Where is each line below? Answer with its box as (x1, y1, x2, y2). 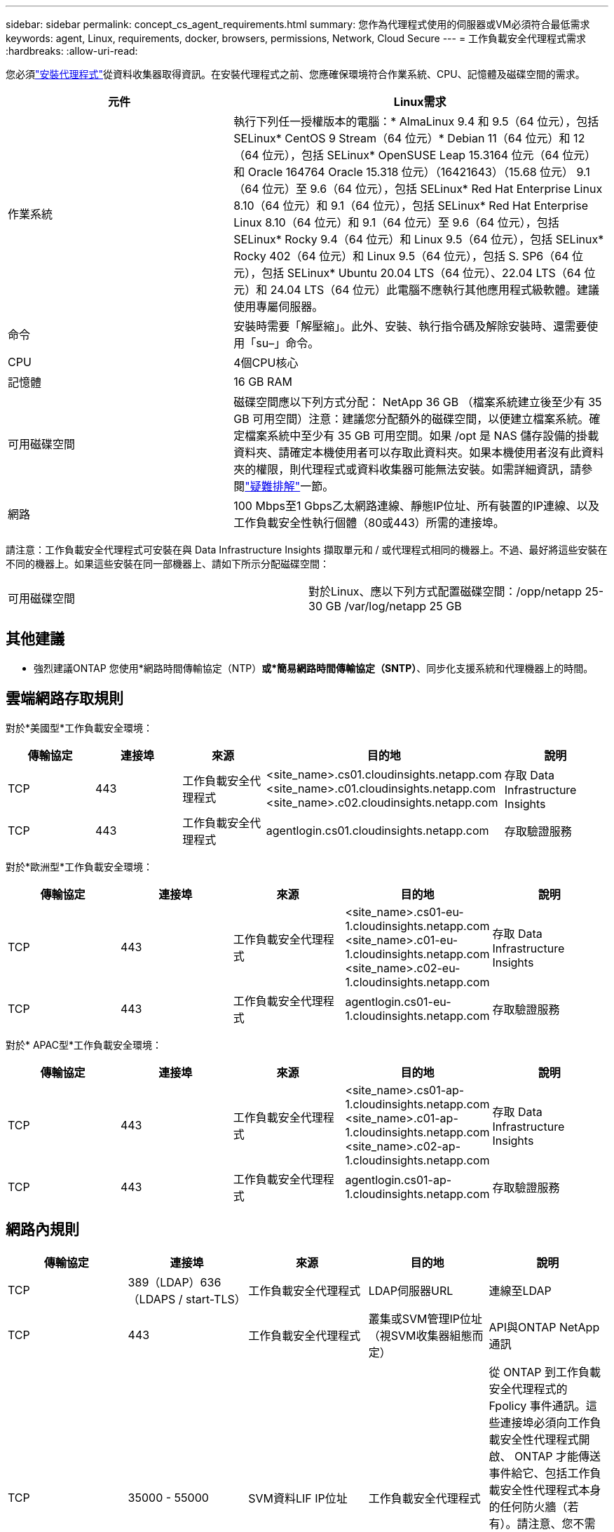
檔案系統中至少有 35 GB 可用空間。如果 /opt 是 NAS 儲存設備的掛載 (245, 429, 599, 443)
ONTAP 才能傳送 (514, 1449, 601, 1463)
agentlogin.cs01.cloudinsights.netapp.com (266, 823, 489, 838)
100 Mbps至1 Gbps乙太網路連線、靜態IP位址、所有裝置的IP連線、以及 (233, 499, 599, 513)
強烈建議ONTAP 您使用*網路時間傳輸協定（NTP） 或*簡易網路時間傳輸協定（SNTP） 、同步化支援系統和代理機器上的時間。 (34, 661, 594, 674)
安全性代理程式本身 (500, 1482, 601, 1497)
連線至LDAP (489, 1283, 552, 1298)
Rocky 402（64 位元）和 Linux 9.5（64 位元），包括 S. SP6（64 (233, 249, 569, 263)
